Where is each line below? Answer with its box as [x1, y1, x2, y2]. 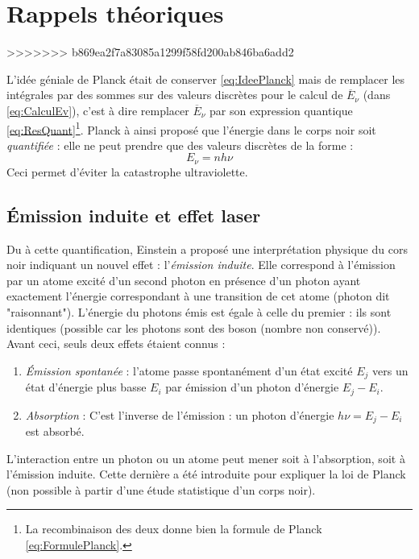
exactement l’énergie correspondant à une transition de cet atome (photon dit [6, 288, 390, 304]
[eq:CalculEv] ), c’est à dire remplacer [6, 101, 189, 118]
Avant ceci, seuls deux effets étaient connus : [6, 335, 226, 352]
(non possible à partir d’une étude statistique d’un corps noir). [6, 481, 316, 498]
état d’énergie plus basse [25, 379, 147, 395]
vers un [372, 362, 409, 379]
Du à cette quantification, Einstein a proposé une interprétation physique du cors [6, 240, 408, 257]
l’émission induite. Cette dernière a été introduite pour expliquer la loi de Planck [6, 466, 406, 482]
